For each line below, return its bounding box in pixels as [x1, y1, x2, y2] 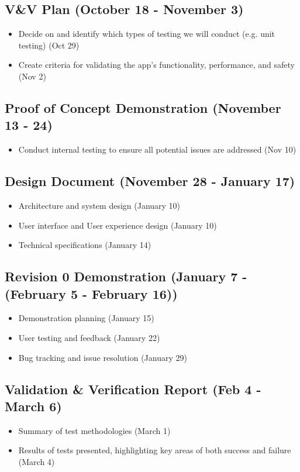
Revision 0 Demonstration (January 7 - [5, 267, 247, 285]
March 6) [5, 397, 62, 415]
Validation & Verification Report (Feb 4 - [5, 380, 261, 398]
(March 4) [18, 455, 55, 467]
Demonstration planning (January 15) [18, 312, 154, 324]
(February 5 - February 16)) [5, 284, 178, 302]
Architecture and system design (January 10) [18, 199, 181, 211]
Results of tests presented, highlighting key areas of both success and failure [18, 444, 291, 456]
